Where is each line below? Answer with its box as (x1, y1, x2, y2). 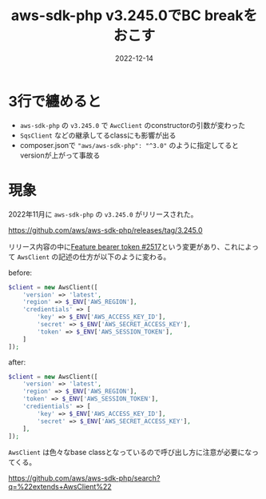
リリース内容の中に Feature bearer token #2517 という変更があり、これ (8, 242, 238, 251)
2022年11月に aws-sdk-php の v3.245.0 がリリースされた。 (8, 209, 198, 219)
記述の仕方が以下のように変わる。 (58, 252, 171, 261)
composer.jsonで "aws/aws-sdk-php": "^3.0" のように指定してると (19, 140, 240, 150)
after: (8, 357, 26, 367)
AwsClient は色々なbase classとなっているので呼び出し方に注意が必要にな (8, 448, 252, 457)
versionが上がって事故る (19, 150, 101, 160)
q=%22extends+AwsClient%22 (8, 482, 112, 492)
